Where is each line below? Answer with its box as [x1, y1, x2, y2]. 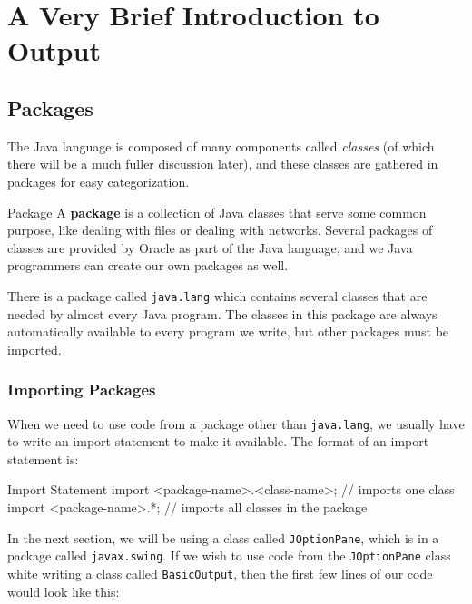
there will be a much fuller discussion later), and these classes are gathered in [7, 154, 438, 173]
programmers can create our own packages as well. [7, 256, 289, 275]
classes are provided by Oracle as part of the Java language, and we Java [7, 238, 413, 257]
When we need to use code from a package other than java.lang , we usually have [7, 414, 465, 433]
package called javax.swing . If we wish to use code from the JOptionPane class [7, 546, 451, 565]
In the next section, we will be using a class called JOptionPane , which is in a [7, 528, 439, 547]
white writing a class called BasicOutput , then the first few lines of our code [7, 563, 433, 582]
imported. [7, 339, 62, 358]
